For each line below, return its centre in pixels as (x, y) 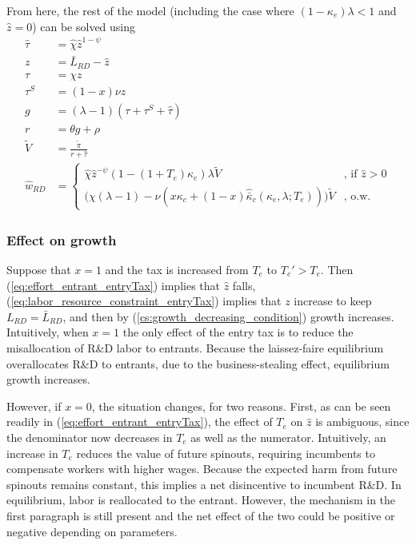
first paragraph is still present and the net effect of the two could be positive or (201, 515)
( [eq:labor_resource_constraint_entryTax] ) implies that (144, 301)
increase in (32, 453)
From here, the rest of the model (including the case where (150, 10)
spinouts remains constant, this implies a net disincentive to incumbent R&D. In (204, 484)
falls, (244, 285)
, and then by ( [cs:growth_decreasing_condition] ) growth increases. (228, 316)
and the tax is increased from (177, 269)
